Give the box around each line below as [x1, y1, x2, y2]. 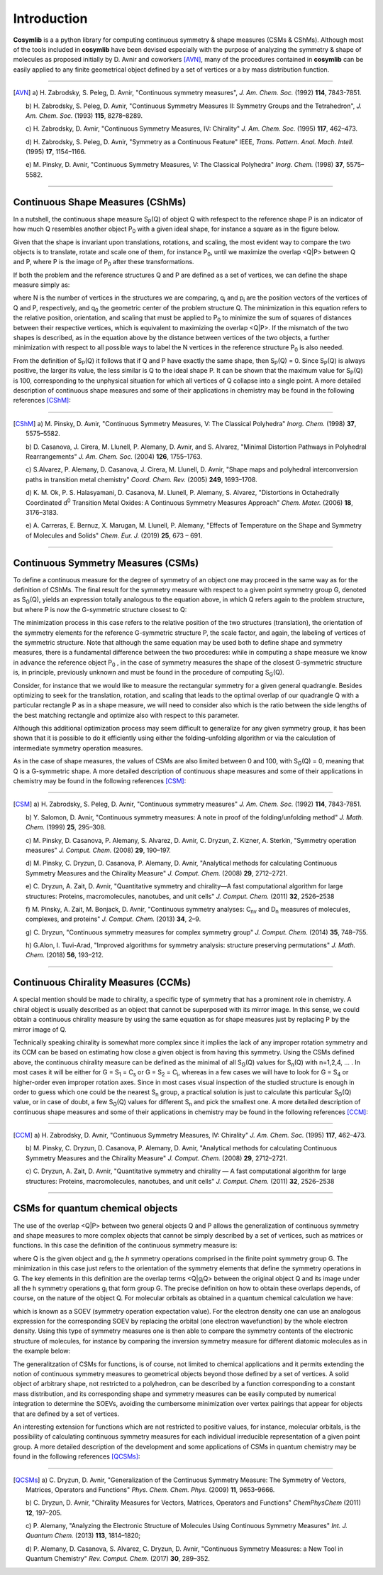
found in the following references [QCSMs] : [13, 1452, 140, 1461]
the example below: [13, 1346, 71, 1356]
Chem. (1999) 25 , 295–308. [26, 823, 106, 832]
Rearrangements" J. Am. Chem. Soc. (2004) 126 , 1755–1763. [26, 452, 202, 461]
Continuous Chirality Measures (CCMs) [13, 976, 191, 988]
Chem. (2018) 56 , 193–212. [26, 951, 104, 959]
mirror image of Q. [13, 1025, 67, 1033]
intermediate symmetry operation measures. [13, 743, 143, 752]
